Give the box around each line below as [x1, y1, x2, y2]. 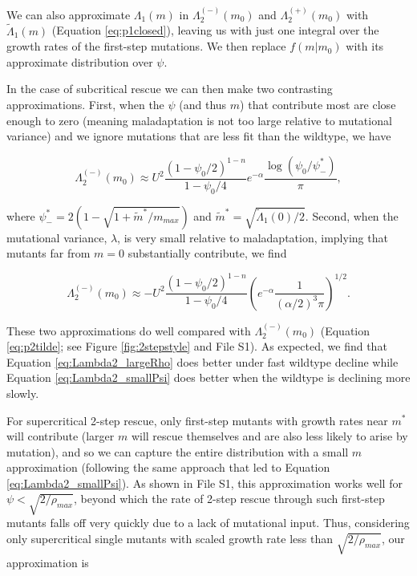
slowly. [6, 384, 39, 401]
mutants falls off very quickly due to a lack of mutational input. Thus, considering [6, 514, 410, 531]
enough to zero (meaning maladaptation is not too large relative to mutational [6, 112, 392, 128]
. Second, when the [305, 207, 399, 224]
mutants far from [6, 245, 91, 262]
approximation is [6, 554, 89, 570]
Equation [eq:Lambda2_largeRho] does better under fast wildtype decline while [6, 353, 399, 370]
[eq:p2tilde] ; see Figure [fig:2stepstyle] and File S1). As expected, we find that [6, 338, 387, 355]
